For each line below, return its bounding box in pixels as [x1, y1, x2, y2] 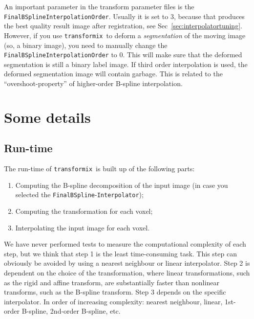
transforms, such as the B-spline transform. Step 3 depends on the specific [4, 287, 226, 297]
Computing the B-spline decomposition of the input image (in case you [15, 180, 228, 190]
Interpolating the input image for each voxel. [15, 222, 150, 232]
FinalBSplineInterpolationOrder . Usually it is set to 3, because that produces [4, 11, 245, 21]
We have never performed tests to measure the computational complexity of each [4, 239, 246, 249]
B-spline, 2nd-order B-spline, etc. [21, 306, 121, 316]
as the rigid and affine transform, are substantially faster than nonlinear [4, 277, 219, 287]
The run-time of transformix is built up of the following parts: [4, 163, 195, 174]
